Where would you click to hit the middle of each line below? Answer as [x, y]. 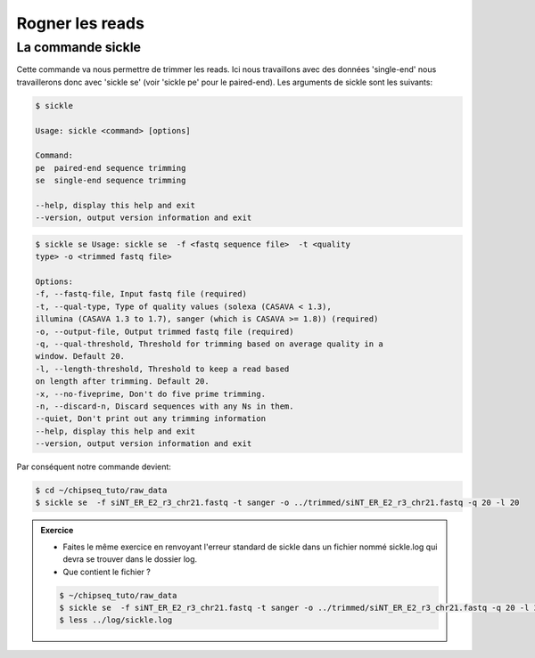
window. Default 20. [80, 357]
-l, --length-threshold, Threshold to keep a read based [162, 369]
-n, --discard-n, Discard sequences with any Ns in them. [165, 406]
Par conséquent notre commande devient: [94, 467]
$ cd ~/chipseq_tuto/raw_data [101, 491]
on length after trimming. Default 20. [122, 382]
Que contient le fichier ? [107, 572]
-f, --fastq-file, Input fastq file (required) [141, 294]
